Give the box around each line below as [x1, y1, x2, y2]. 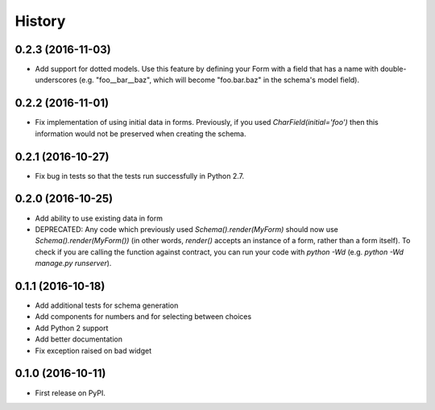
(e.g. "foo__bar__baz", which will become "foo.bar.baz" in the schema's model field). [78, 75, 360, 85]
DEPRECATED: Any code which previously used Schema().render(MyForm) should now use [35, 224, 338, 234]
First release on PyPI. [35, 387, 106, 398]
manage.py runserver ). [35, 259, 112, 268]
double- [379, 64, 407, 74]
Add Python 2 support [35, 323, 109, 333]
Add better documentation [35, 334, 122, 344]
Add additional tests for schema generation [35, 300, 179, 310]
